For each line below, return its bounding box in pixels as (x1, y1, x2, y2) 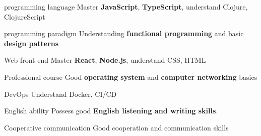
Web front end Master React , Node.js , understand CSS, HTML (4, 55, 206, 65)
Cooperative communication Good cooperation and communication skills (4, 122, 229, 132)
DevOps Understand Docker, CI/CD (4, 88, 117, 99)
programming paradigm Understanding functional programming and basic (4, 28, 244, 39)
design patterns (4, 38, 59, 48)
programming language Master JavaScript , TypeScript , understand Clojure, (4, 2, 248, 12)
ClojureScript (4, 11, 45, 22)
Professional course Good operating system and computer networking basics (4, 71, 257, 82)
